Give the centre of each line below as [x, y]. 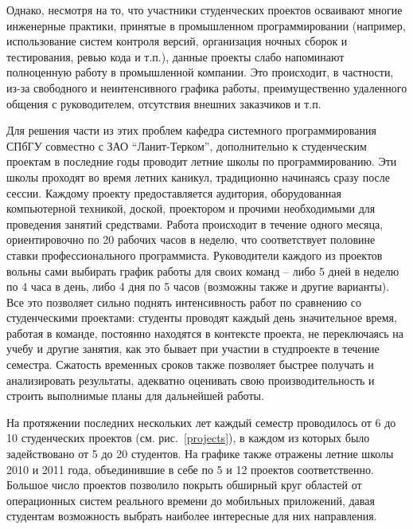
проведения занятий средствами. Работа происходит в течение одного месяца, [195, 223]
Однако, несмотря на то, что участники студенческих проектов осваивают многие [205, 10]
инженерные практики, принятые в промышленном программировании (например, [206, 25]
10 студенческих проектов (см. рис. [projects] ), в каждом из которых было [188, 438]
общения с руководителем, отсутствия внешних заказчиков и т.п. [164, 103]
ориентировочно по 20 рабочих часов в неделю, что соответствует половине [191, 239]
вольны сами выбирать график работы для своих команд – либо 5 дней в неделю [203, 270]
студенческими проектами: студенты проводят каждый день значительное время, [202, 317]
